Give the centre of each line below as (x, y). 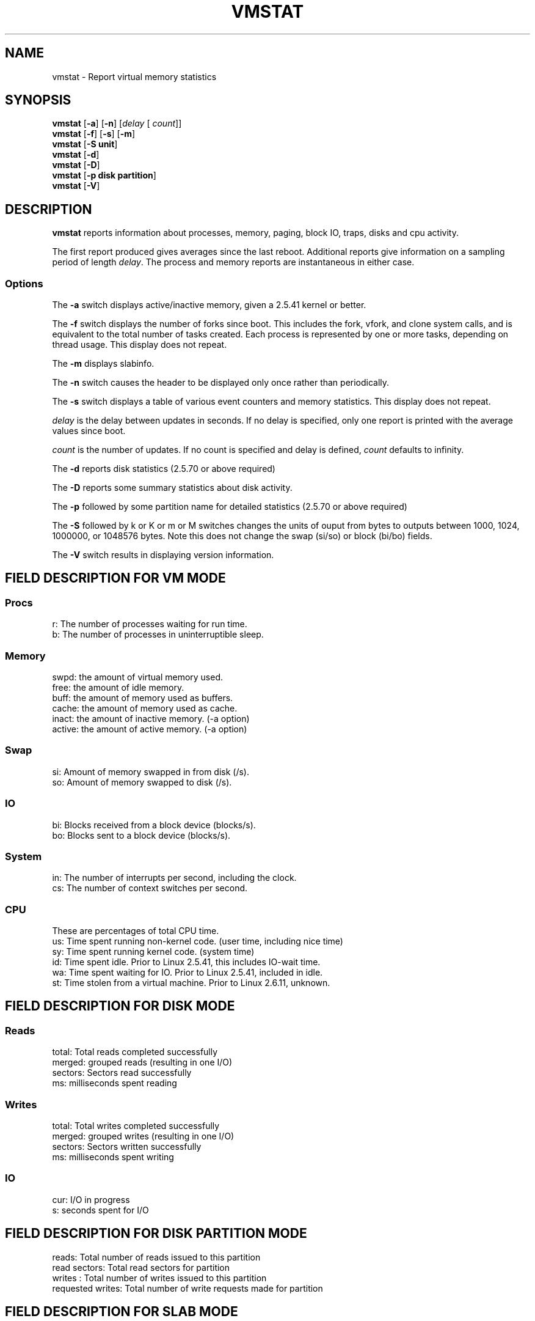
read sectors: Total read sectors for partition (141, 1267)
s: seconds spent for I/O (100, 1210)
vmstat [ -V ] (76, 186)
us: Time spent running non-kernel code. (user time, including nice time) (198, 941)
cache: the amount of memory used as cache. (145, 708)
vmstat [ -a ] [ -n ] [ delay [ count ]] (117, 123)
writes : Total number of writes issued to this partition (159, 1278)
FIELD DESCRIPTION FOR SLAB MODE (122, 1311)
